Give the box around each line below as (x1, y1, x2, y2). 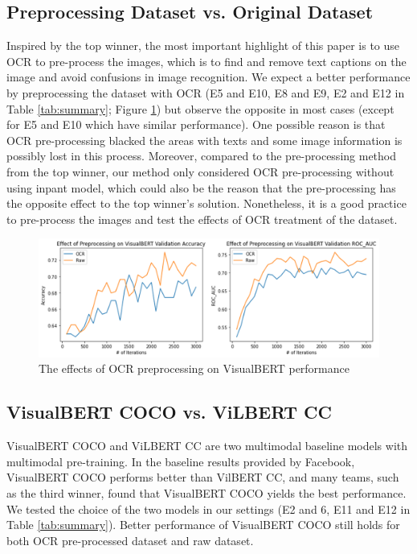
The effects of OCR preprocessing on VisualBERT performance (39, 360, 350, 377)
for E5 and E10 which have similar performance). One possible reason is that (6, 116, 386, 133)
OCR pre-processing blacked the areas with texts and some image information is (6, 131, 403, 148)
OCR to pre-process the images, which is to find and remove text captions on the (6, 52, 407, 69)
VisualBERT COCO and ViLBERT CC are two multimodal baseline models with (6, 437, 407, 454)
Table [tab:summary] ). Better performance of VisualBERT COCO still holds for (6, 516, 400, 533)
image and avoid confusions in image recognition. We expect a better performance (6, 68, 411, 85)
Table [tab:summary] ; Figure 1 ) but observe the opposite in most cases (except (6, 100, 395, 117)
